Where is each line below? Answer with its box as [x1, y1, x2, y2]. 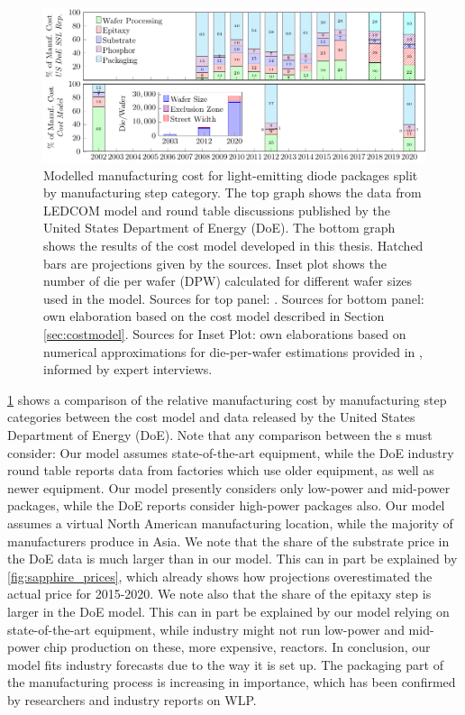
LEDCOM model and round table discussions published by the [43, 200, 390, 219]
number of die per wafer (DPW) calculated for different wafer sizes [43, 271, 413, 290]
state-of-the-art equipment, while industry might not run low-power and [7, 619, 405, 638]
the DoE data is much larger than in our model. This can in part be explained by [7, 549, 458, 568]
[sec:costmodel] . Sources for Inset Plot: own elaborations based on [43, 325, 406, 343]
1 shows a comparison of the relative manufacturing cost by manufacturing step [7, 390, 447, 408]
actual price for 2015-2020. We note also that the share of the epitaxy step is [7, 584, 432, 603]
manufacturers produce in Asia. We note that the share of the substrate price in [7, 531, 450, 550]
